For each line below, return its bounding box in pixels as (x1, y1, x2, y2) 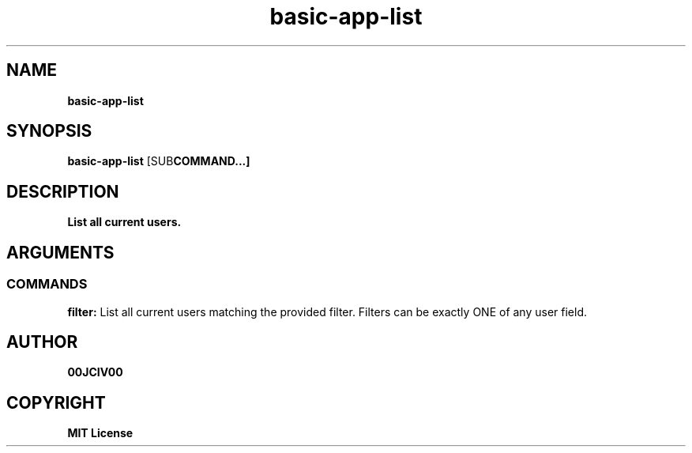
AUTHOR (6, 331, 78, 352)
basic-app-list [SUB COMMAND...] (67, 154, 250, 168)
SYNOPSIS (6, 121, 92, 142)
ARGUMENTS (6, 242, 115, 262)
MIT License (67, 426, 134, 440)
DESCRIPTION (6, 181, 119, 202)
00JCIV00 (67, 365, 123, 379)
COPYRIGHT (6, 392, 106, 413)
